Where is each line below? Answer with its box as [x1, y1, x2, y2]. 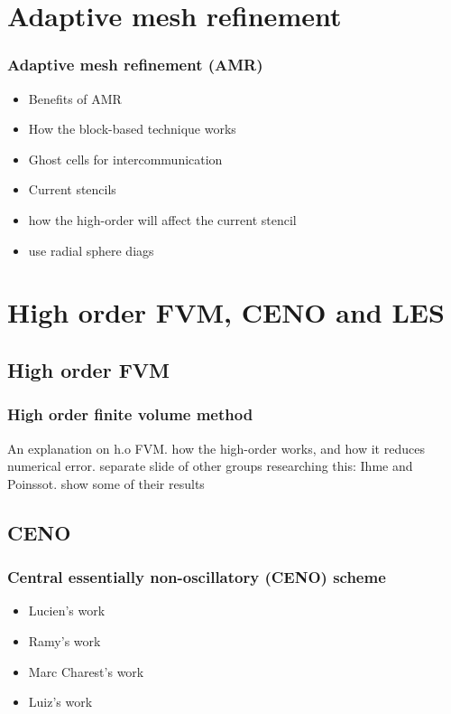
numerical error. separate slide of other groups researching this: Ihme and [7, 456, 413, 475]
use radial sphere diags [28, 240, 154, 259]
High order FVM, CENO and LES [7, 294, 445, 331]
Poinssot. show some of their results [7, 474, 205, 493]
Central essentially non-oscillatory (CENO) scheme [7, 566, 386, 588]
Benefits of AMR [28, 89, 122, 108]
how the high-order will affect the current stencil [28, 210, 297, 229]
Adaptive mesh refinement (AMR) [7, 53, 263, 76]
